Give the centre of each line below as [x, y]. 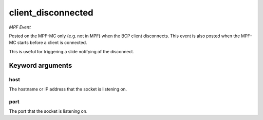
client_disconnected [51, 13]
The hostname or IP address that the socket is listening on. [68, 89]
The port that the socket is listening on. [48, 111]
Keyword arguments [41, 65]
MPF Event [20, 27]
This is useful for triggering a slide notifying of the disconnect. [72, 51]
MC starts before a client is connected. [48, 43]
